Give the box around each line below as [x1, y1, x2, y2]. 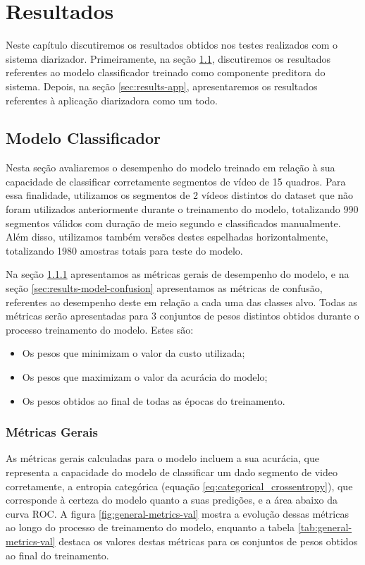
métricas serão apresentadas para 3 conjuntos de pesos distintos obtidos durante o [6, 308, 359, 323]
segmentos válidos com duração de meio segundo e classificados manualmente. [6, 215, 341, 230]
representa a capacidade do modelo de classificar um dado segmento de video [6, 465, 338, 480]
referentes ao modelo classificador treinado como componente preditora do [6, 65, 326, 80]
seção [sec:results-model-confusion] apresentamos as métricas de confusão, [6, 281, 323, 296]
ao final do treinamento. [6, 547, 109, 562]
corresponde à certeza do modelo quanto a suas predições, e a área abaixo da [6, 492, 338, 507]
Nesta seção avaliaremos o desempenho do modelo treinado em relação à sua [6, 160, 335, 175]
